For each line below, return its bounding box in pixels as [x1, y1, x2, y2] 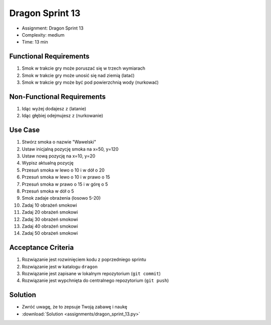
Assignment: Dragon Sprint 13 [22, 25, 84, 31]
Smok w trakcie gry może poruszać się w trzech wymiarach [22, 65, 146, 71]
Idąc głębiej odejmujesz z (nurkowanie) [22, 113, 103, 119]
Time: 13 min [22, 39, 49, 45]
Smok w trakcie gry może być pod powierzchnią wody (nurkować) [22, 79, 159, 85]
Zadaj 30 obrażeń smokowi [22, 216, 78, 222]
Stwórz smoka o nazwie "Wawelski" [22, 139, 96, 145]
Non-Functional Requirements [9, 92, 106, 101]
